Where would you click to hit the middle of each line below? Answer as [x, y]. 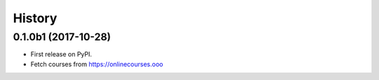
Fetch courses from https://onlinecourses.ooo [97, 64]
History [35, 18]
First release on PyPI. [61, 54]
